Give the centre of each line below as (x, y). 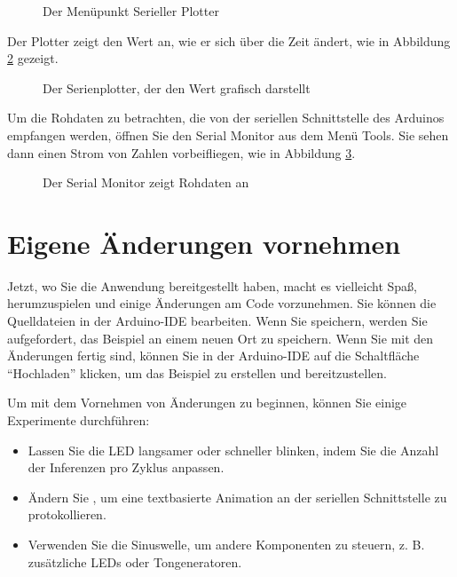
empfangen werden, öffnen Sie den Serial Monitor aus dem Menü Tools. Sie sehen (228, 134)
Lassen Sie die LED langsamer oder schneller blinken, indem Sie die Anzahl (233, 450)
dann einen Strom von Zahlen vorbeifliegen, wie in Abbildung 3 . (181, 152)
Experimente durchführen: (79, 420)
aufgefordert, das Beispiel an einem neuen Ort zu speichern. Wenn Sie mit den (221, 338)
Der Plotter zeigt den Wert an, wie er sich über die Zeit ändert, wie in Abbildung (229, 40)
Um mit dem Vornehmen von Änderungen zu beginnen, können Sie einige (207, 403)
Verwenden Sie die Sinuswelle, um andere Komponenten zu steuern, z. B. (226, 544)
